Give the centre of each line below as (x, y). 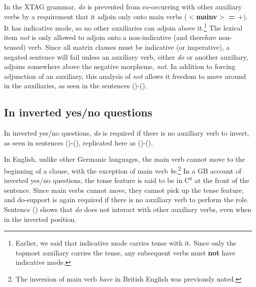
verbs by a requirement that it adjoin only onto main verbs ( (96, 16)
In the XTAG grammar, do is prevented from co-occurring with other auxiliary (123, 6)
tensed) (15, 47)
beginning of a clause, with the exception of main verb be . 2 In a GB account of (123, 170)
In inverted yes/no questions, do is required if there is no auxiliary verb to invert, (127, 133)
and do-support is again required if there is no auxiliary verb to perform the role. (127, 199)
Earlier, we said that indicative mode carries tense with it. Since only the (126, 243)
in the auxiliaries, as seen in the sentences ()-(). (76, 86)
